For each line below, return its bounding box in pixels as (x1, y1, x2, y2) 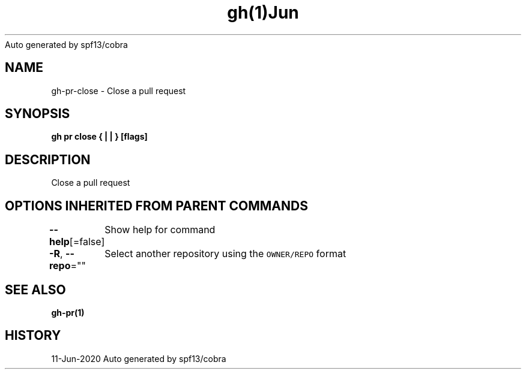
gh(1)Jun (227, 2, 299, 23)
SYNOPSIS (5, 106, 70, 122)
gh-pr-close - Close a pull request (51, 85, 186, 96)
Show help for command (104, 224, 216, 236)
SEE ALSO (5, 282, 66, 297)
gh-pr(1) (51, 307, 85, 318)
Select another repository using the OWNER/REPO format (104, 248, 346, 260)
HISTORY (5, 328, 61, 343)
